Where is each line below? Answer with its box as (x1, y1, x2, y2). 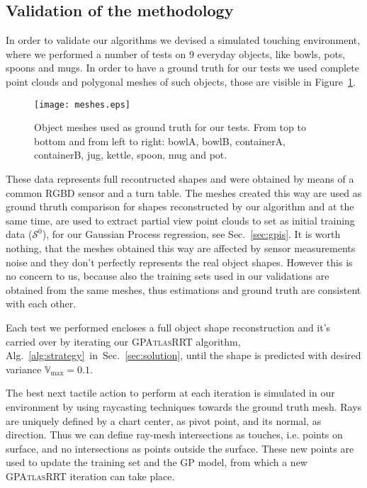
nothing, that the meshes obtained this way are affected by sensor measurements (6, 240, 356, 255)
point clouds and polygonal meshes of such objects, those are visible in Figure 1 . (6, 74, 356, 89)
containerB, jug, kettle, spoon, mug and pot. (34, 147, 227, 162)
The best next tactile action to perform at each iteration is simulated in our (6, 385, 335, 400)
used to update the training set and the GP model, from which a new (6, 455, 307, 470)
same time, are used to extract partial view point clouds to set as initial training (6, 212, 355, 227)
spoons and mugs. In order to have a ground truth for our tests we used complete (6, 60, 359, 75)
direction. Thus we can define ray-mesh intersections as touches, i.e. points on (6, 427, 343, 442)
